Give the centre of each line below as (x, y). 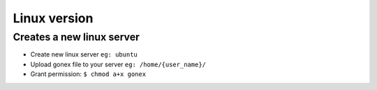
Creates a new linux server (76, 37)
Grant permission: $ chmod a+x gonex (88, 74)
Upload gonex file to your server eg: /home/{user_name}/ (118, 64)
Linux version (53, 18)
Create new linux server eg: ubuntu (84, 54)
